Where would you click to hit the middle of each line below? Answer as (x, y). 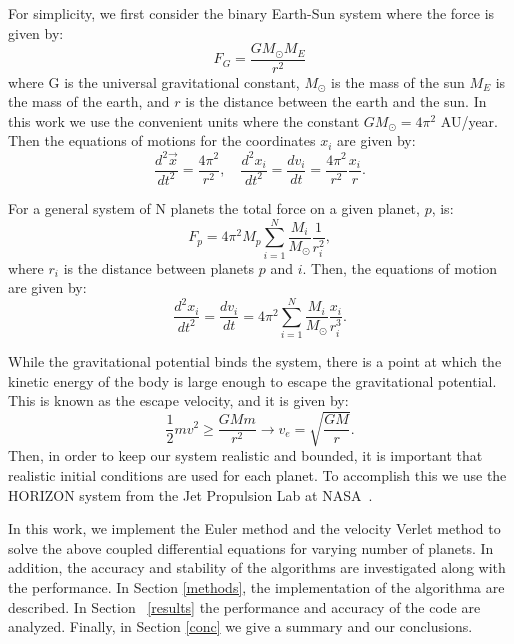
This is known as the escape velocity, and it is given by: (178, 400)
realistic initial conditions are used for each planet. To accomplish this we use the (257, 475)
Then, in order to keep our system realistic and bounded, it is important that (245, 455)
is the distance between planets (159, 267)
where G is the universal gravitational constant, (154, 81)
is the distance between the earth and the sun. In (336, 101)
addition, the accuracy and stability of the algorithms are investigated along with (257, 567)
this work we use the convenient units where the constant (184, 120)
